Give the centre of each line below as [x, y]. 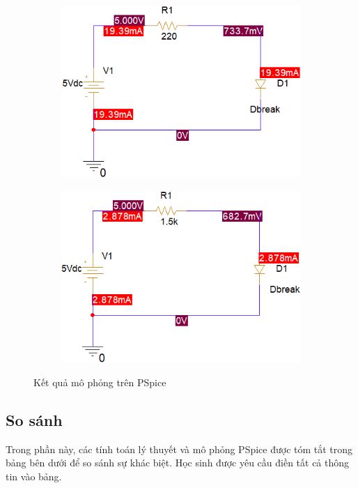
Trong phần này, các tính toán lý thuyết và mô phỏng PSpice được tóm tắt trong [179, 449]
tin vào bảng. [34, 476]
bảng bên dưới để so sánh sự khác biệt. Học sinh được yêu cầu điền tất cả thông [178, 463]
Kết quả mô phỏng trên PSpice [100, 382]
